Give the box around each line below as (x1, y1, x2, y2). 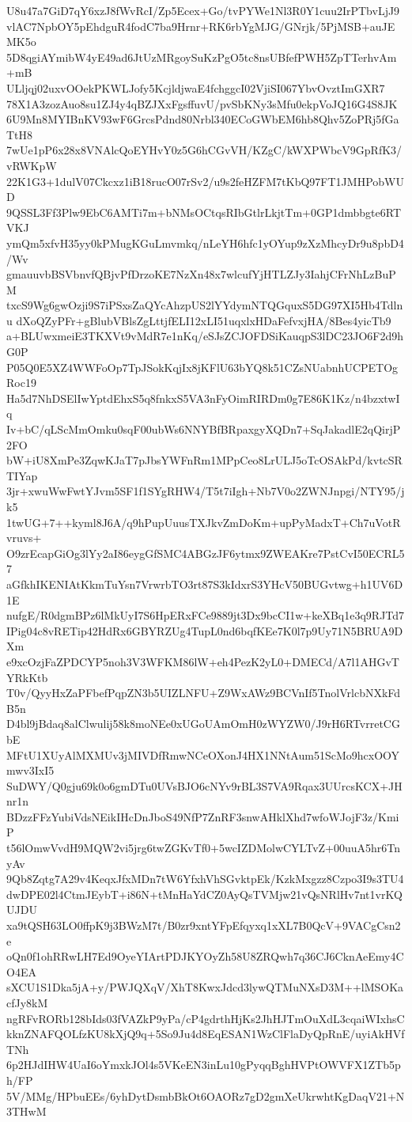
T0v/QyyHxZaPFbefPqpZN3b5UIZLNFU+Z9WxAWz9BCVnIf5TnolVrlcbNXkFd (6, 684, 401, 701)
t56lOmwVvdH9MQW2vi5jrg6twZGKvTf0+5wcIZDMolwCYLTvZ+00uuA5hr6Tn (6, 840, 401, 856)
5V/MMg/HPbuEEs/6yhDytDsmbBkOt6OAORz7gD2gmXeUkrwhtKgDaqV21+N (6, 1087, 405, 1104)
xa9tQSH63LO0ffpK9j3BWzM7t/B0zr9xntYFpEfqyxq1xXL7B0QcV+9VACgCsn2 (6, 917, 401, 934)
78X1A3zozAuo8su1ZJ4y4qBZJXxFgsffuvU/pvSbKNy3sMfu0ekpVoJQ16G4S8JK (6, 95, 398, 112)
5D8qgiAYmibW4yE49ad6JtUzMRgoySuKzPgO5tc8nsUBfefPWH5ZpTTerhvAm (6, 48, 397, 65)
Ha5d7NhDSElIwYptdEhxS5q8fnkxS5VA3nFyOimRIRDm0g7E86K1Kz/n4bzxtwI (6, 389, 400, 406)
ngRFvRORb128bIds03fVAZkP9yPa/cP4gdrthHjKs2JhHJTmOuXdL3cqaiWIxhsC (6, 1010, 405, 1026)
